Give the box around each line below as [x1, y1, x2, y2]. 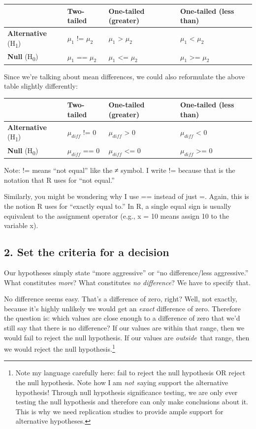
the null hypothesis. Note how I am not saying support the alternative [15, 377, 228, 388]
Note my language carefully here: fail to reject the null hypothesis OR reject [15, 367, 246, 378]
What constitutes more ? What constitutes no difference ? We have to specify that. [4, 277, 251, 287]
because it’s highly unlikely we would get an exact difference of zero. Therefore [4, 303, 241, 313]
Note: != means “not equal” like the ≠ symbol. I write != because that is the [4, 165, 235, 175]
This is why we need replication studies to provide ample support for [15, 406, 224, 416]
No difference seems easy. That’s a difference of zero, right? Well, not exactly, [4, 294, 237, 304]
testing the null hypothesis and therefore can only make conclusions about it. [15, 396, 249, 407]
